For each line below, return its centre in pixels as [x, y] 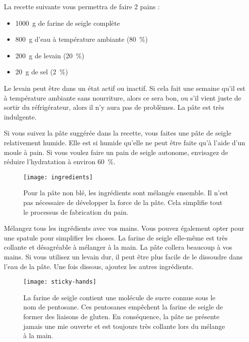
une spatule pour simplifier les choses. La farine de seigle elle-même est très [116, 237]
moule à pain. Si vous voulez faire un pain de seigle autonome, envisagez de [116, 152]
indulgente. [20, 116]
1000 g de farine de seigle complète [67, 23]
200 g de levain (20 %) [50, 55]
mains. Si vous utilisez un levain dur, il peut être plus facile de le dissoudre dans [123, 256]
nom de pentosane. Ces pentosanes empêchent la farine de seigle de [123, 307]
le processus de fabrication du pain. [76, 212]
